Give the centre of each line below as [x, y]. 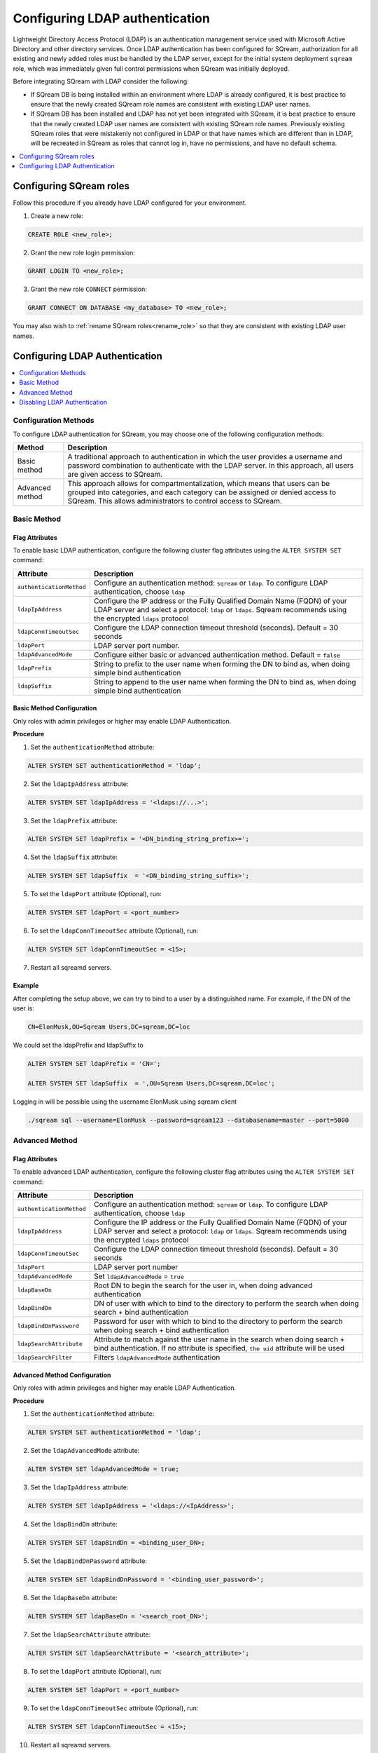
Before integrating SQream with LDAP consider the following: [101, 81]
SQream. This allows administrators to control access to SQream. [175, 501]
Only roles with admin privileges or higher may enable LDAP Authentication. [122, 721]
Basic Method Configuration [55, 708]
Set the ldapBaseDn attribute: [74, 1597]
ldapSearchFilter [45, 1357]
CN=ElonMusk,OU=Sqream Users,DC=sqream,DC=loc [109, 1027]
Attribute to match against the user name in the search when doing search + [219, 1339]
